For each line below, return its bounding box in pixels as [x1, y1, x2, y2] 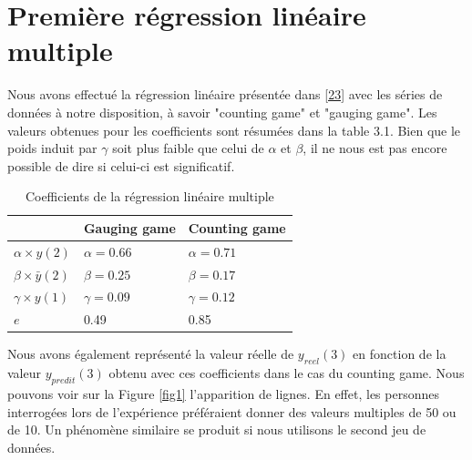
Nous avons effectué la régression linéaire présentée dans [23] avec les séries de [7, 85, 443, 104]
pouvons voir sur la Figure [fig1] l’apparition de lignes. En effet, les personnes [7, 383, 439, 403]
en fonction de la [353, 344, 446, 363]
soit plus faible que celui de [112, 138, 264, 158]
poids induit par [7, 138, 97, 158]
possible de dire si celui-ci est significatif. [7, 156, 235, 175]
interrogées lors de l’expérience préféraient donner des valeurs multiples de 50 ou [7, 402, 457, 421]
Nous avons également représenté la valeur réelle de [7, 344, 294, 363]
